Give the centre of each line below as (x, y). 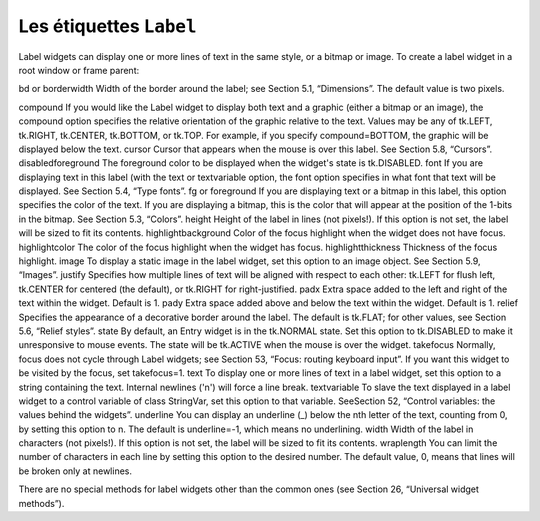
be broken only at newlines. (75, 471)
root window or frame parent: (79, 70)
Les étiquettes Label (107, 26)
